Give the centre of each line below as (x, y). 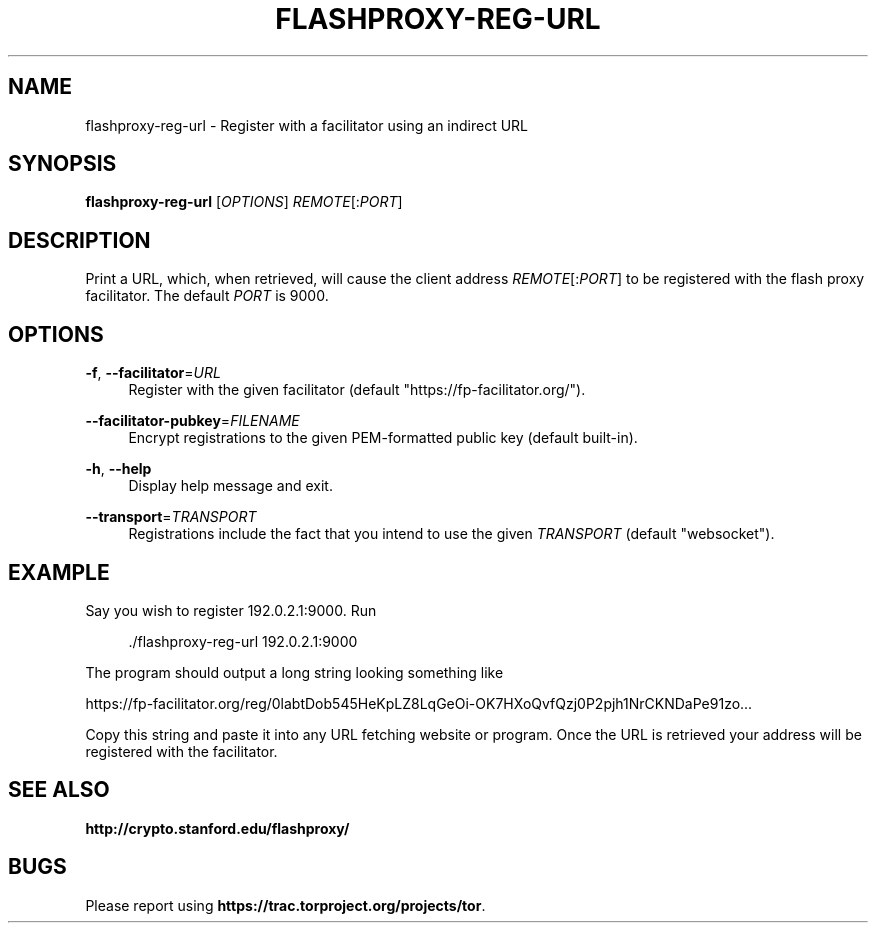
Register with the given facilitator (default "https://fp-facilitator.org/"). (357, 390)
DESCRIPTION (79, 240)
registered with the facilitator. (181, 751)
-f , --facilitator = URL (153, 373)
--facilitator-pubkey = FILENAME (192, 421)
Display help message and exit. (230, 486)
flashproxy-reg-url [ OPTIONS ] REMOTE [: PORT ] (244, 202)
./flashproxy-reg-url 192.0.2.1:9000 (243, 641)
